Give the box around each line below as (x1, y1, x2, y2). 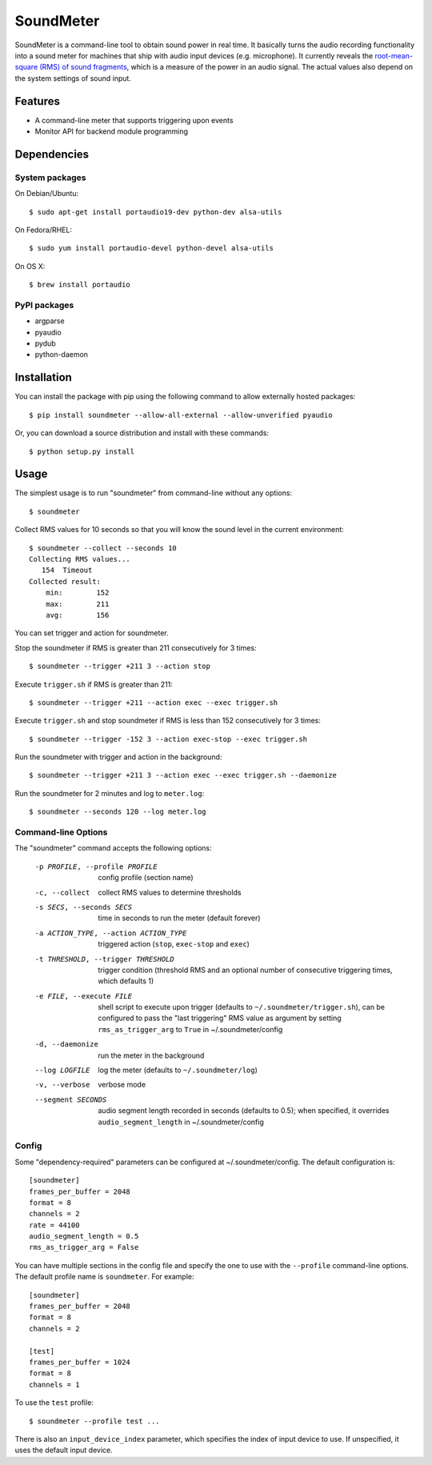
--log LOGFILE (34, 1066, 90, 1075)
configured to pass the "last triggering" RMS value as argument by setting (98, 1013, 342, 1023)
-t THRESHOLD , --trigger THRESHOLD (34, 955, 175, 963)
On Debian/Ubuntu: (14, 189, 79, 198)
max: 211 (45, 599, 110, 608)
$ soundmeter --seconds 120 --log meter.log (29, 807, 207, 816)
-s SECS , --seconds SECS (34, 903, 132, 911)
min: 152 (45, 588, 110, 598)
